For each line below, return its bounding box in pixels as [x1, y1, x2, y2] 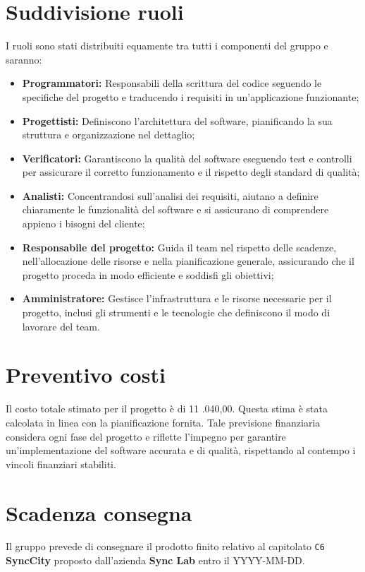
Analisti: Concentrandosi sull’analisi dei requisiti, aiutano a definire [22, 188, 318, 203]
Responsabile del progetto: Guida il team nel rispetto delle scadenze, [22, 239, 337, 254]
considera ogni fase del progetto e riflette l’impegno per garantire [6, 429, 286, 443]
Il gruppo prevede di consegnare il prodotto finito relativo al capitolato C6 [6, 539, 325, 554]
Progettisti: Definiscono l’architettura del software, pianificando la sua [22, 113, 333, 128]
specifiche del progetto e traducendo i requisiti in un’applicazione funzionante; [22, 89, 359, 104]
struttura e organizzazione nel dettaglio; [22, 127, 195, 142]
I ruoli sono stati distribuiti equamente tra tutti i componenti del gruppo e [6, 38, 328, 53]
